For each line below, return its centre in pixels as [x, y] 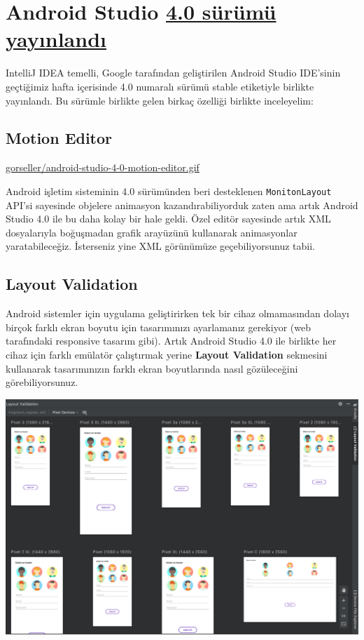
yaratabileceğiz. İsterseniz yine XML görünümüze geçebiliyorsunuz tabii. [160, 246]
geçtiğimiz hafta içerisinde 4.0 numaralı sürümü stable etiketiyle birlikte [160, 86]
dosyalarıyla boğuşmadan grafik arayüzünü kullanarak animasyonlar [152, 232]
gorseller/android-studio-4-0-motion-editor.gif [103, 167]
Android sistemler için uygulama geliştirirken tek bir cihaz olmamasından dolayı [177, 313]
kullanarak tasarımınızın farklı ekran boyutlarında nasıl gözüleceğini [152, 368]
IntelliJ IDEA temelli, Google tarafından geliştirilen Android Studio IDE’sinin [173, 73]
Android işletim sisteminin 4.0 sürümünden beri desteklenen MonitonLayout [169, 191]
